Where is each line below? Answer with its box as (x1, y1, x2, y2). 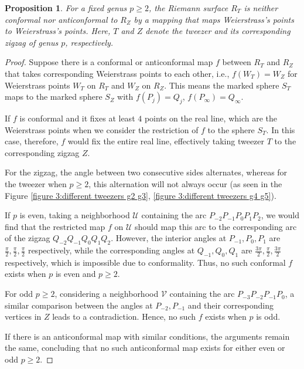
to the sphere (207, 123, 255, 136)
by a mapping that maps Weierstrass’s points (134, 13, 294, 25)
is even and (55, 268, 96, 280)
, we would (261, 209, 300, 221)
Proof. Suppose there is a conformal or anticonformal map (5, 56, 213, 68)
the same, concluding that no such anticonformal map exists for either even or (5, 341, 285, 354)
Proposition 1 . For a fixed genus (5, 2, 127, 13)
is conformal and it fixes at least (19, 111, 135, 124)
